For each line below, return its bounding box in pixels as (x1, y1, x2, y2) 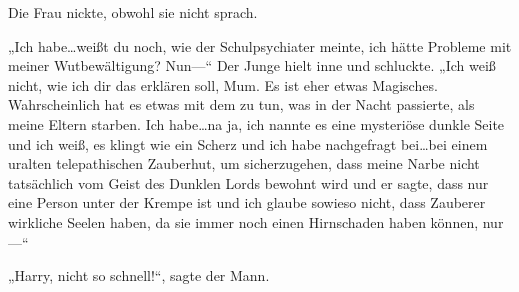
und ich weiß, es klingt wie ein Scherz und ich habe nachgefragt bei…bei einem (8, 133, 488, 154)
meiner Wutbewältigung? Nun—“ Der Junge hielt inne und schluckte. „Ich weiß (8, 55, 496, 76)
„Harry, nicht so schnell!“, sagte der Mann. (8, 265, 270, 286)
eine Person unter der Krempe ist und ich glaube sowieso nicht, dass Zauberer (8, 192, 486, 213)
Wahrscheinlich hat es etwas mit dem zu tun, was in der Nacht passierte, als (8, 94, 475, 115)
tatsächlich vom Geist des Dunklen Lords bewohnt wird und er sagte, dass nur (8, 172, 489, 193)
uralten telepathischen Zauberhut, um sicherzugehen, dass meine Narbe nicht (8, 153, 480, 174)
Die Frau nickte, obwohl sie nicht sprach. (8, 2, 258, 22)
